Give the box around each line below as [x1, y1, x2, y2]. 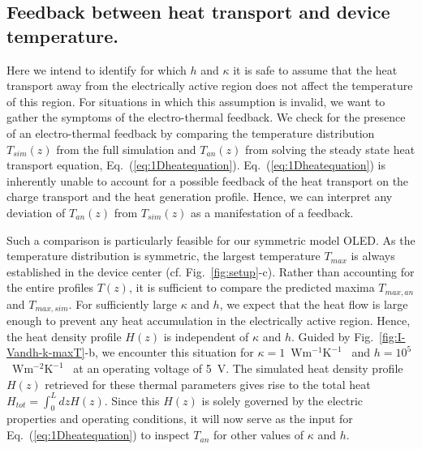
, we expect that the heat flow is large [219, 295, 408, 312]
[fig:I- [379, 327, 406, 344]
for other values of [213, 426, 304, 443]
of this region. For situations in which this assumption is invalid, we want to [6, 92, 385, 109]
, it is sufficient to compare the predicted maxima [128, 279, 375, 296]
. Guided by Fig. [291, 327, 374, 344]
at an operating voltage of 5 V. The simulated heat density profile [73, 360, 403, 376]
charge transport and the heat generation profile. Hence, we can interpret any [6, 188, 393, 205]
